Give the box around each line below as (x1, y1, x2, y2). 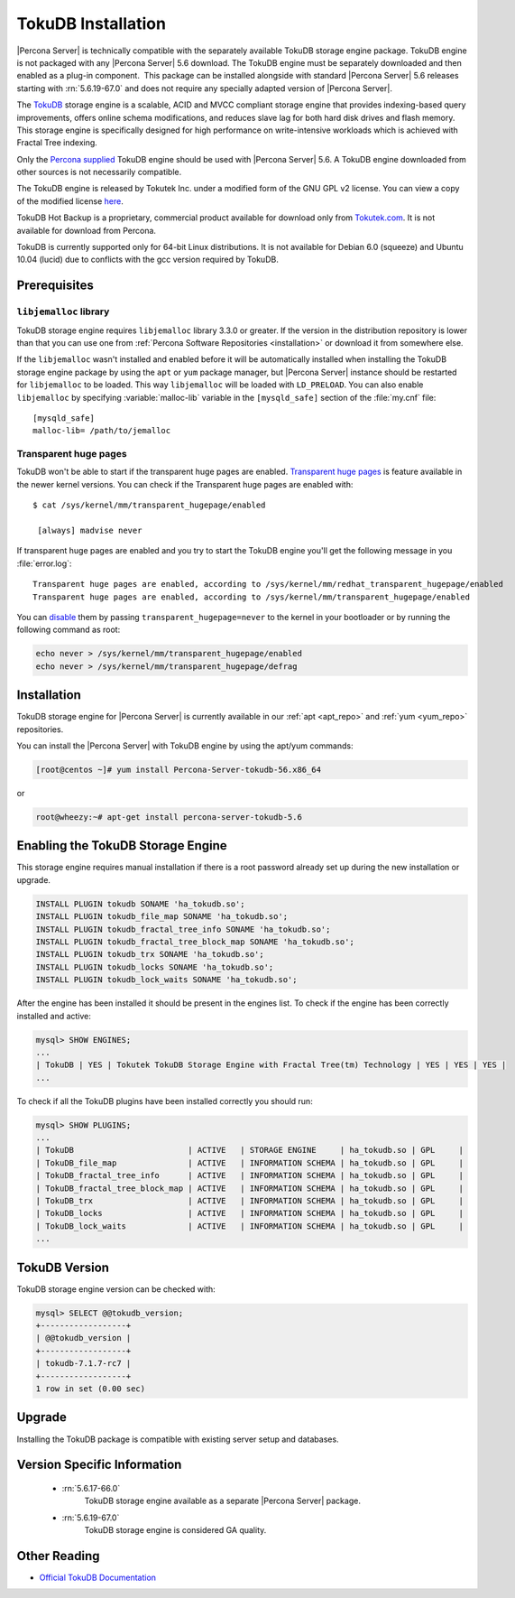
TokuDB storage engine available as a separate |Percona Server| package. (84, 1495, 361, 1507)
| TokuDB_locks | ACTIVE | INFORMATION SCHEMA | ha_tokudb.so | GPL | (35, 1208, 464, 1219)
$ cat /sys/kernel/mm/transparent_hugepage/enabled (32, 500, 266, 510)
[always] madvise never (37, 525, 143, 535)
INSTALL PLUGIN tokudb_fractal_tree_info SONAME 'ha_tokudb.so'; (35, 924, 331, 934)
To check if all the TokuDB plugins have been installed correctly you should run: (16, 1095, 313, 1106)
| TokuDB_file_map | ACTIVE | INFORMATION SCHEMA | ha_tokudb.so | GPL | (35, 1157, 464, 1168)
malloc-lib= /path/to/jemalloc (32, 425, 171, 436)
